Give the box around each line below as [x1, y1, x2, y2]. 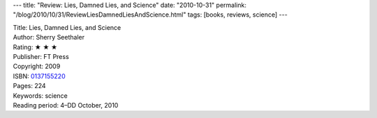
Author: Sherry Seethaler [13, 33, 85, 42]
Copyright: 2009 [13, 62, 61, 71]
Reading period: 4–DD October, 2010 [13, 101, 119, 109]
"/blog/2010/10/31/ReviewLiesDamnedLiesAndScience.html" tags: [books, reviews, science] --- [13, 10, 288, 19]
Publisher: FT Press [13, 52, 69, 60]
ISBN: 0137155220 [13, 71, 66, 80]
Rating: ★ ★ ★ [13, 42, 58, 51]
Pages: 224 [13, 82, 46, 90]
